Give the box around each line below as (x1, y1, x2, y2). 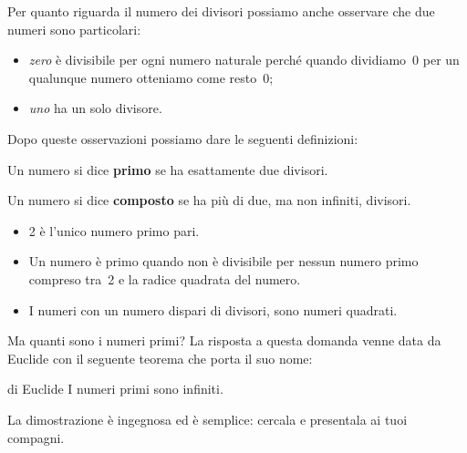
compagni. (7, 427, 65, 447)
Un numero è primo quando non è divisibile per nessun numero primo (28, 252, 419, 271)
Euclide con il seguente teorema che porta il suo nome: (7, 348, 313, 367)
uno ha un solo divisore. (28, 98, 162, 118)
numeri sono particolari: (7, 19, 141, 38)
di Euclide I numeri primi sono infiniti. (7, 379, 223, 398)
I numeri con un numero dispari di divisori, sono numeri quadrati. (28, 300, 398, 319)
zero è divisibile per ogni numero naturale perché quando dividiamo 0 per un (28, 50, 460, 69)
